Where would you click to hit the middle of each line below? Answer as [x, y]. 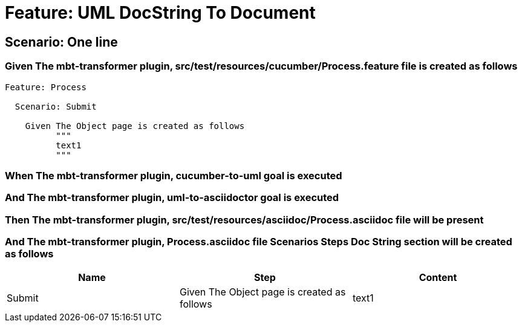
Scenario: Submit [56, 106]
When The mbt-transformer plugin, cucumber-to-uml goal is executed [174, 175]
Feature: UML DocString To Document [160, 13]
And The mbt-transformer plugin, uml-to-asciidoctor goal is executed [172, 198]
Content [438, 278]
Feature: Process [46, 87]
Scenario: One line [61, 42]
